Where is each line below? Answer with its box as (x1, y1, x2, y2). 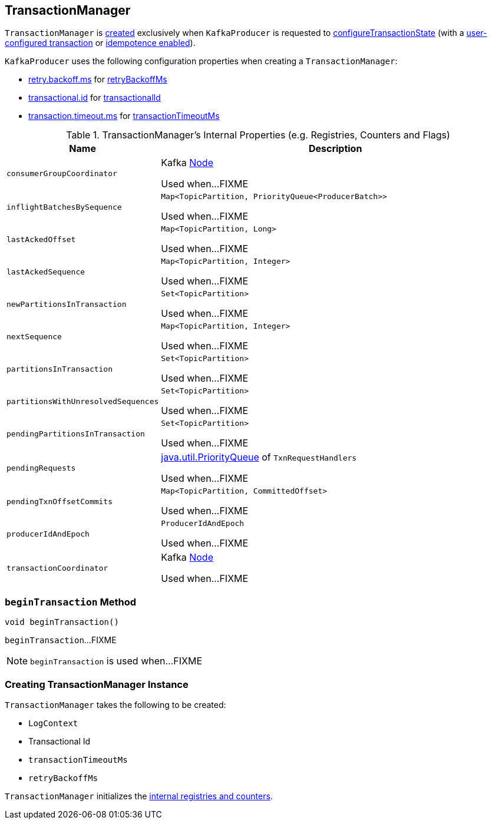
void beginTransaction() (5, 617, 119, 627)
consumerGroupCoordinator (6, 168, 117, 178)
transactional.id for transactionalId (28, 92, 161, 103)
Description (308, 143, 362, 155)
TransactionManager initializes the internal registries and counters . (5, 790, 273, 801)
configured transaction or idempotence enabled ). (5, 38, 196, 48)
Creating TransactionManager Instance (5, 678, 189, 690)
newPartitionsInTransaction (6, 300, 127, 309)
